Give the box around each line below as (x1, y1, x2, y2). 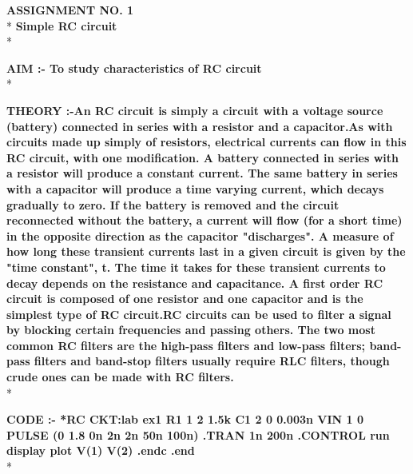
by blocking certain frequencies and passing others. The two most (6, 321, 375, 338)
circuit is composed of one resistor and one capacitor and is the (6, 290, 363, 307)
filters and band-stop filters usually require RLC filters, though (34, 353, 390, 369)
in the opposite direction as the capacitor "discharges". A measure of (6, 227, 394, 244)
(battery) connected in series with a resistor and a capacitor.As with (6, 118, 393, 134)
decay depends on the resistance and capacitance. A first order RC (6, 274, 383, 291)
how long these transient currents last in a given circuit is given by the (6, 243, 406, 260)
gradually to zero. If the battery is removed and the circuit (6, 196, 340, 213)
